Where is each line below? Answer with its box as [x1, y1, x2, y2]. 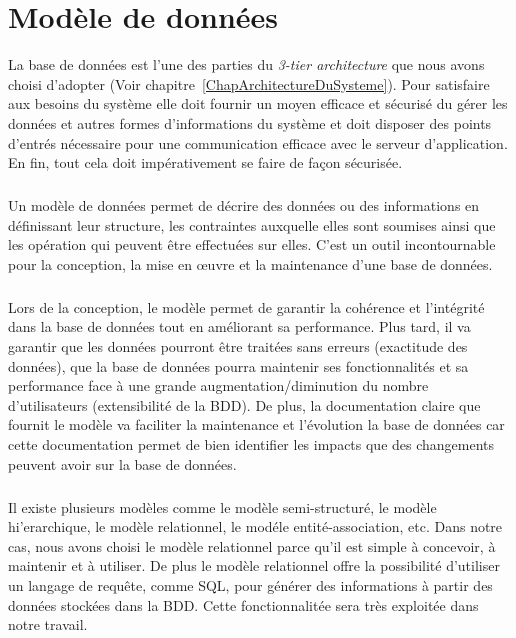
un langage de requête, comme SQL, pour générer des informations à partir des [8, 574, 493, 595]
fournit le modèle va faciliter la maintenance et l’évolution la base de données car [8, 414, 505, 435]
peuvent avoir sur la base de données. [8, 453, 237, 474]
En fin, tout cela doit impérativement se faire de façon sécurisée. [8, 152, 403, 173]
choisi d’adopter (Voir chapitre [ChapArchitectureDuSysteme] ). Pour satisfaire [8, 73, 490, 94]
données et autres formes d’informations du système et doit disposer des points [8, 112, 492, 133]
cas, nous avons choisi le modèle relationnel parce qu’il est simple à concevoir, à [8, 535, 496, 556]
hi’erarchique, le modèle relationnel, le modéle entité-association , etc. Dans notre [8, 516, 503, 537]
